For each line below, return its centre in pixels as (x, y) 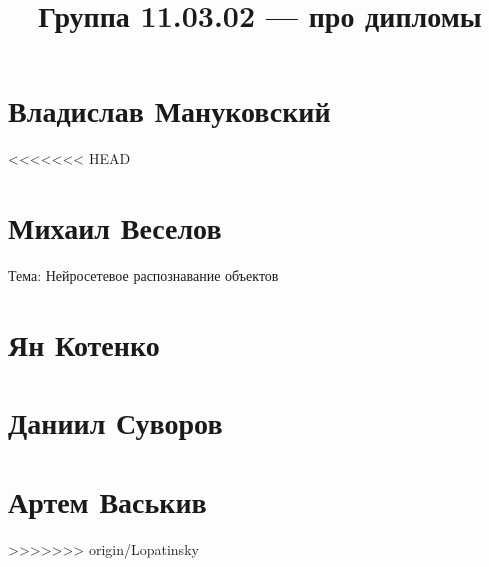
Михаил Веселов (115, 227)
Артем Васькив (107, 500)
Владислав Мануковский (169, 110)
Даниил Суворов (115, 422)
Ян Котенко (84, 343)
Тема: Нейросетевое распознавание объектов (143, 275)
